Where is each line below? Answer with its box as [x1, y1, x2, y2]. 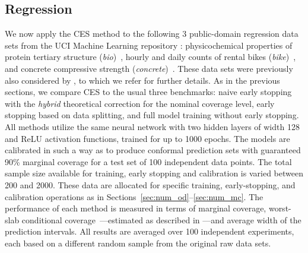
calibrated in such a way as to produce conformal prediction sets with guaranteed [5, 144, 301, 156]
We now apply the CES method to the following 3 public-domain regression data [5, 27, 299, 40]
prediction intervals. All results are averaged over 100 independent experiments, [5, 225, 294, 238]
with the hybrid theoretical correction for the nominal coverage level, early [5, 97, 275, 109]
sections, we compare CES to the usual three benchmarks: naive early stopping [5, 86, 292, 98]
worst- [268, 202, 291, 214]
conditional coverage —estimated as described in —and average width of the [21, 213, 301, 226]
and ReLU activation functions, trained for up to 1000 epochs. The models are [5, 132, 290, 144]
